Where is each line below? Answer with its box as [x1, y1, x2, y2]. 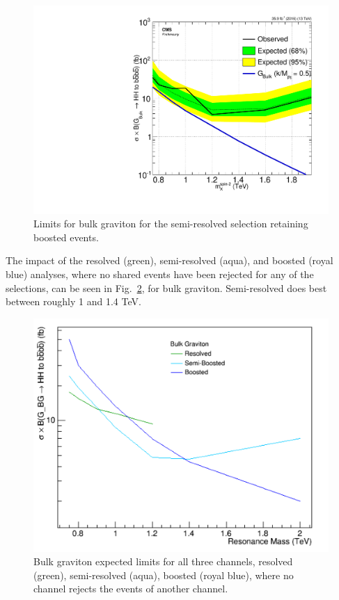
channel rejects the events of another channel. [33, 581, 228, 596]
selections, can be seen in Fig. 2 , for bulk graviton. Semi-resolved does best [6, 280, 327, 295]
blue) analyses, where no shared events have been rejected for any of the [6, 267, 314, 282]
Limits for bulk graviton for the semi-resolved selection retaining [33, 216, 308, 231]
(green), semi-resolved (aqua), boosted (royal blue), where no [33, 567, 294, 582]
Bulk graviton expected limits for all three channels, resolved [33, 554, 293, 569]
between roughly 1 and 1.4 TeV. [6, 294, 141, 309]
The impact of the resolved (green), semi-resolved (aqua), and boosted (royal [6, 253, 333, 268]
